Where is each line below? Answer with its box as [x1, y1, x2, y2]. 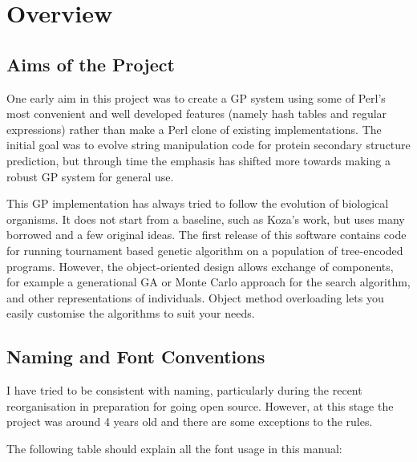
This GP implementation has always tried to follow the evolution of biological [6, 195, 389, 212]
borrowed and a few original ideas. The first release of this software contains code [6, 226, 407, 243]
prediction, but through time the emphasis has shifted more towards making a [6, 152, 391, 168]
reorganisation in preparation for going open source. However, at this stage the [6, 397, 394, 414]
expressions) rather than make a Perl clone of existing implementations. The [6, 120, 382, 137]
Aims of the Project [6, 51, 175, 76]
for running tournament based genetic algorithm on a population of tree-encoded [6, 241, 403, 258]
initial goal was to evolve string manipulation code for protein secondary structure [6, 136, 411, 153]
